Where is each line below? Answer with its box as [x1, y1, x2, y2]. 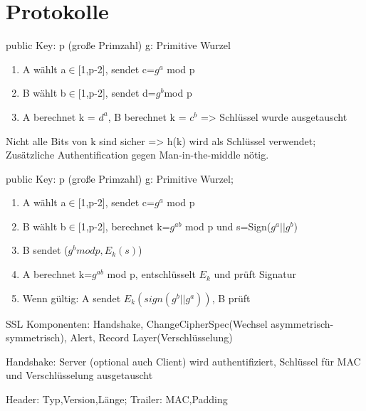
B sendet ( [22, 242, 68, 257]
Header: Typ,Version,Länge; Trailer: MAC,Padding [6, 392, 228, 407]
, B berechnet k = [108, 109, 187, 124]
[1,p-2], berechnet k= [78, 218, 170, 233]
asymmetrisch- [271, 316, 334, 331]
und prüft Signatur [214, 267, 297, 282]
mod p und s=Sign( [185, 218, 271, 233]
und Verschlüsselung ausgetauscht [6, 368, 153, 383]
